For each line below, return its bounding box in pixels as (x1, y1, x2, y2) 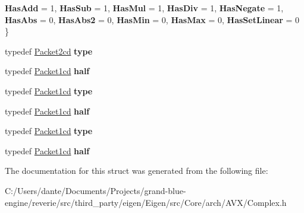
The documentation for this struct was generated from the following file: (5, 164, 268, 177)
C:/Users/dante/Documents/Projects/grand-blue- (5, 184, 186, 196)
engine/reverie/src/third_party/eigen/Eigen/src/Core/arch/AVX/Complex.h (5, 196, 287, 208)
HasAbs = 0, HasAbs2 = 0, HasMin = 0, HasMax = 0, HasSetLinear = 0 (5, 13, 300, 26)
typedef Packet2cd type (5, 44, 93, 57)
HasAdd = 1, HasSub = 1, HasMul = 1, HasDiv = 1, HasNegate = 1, (5, 2, 284, 14)
